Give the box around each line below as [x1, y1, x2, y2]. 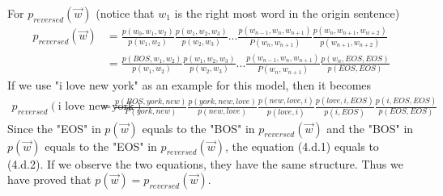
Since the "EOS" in [7, 119, 101, 136]
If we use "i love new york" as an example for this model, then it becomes [7, 77, 372, 94]
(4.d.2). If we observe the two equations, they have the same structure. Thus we [7, 155, 403, 172]
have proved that [7, 171, 92, 188]
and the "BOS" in [326, 119, 414, 136]
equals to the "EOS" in [45, 137, 157, 154]
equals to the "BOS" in [142, 119, 255, 136]
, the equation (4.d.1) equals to [224, 137, 379, 154]
